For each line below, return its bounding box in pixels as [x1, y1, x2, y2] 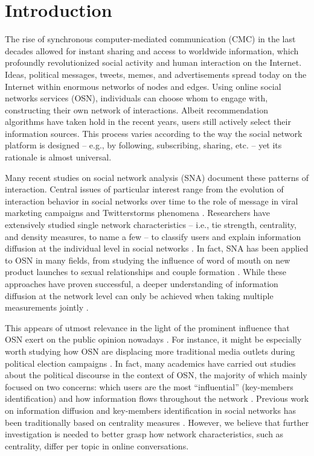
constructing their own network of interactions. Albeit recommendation [5, 103, 268, 116]
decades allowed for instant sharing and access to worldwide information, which [5, 44, 299, 57]
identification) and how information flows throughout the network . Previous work [5, 392, 309, 405]
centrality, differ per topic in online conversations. [5, 439, 189, 452]
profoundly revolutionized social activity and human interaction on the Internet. [5, 56, 302, 69]
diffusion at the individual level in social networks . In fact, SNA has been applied [5, 242, 309, 255]
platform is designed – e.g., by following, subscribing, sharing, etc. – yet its [5, 139, 282, 151]
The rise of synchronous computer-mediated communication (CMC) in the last [5, 33, 296, 45]
